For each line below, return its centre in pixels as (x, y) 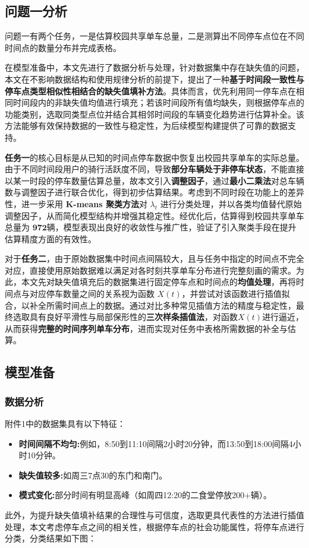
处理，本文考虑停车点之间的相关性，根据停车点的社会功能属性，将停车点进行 (154, 526)
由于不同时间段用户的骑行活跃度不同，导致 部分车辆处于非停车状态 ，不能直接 (154, 169)
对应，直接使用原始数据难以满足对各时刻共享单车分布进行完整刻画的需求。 (150, 270)
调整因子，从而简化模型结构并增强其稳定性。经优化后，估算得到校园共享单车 (154, 215)
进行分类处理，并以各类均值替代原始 (231, 203)
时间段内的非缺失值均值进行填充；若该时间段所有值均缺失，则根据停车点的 (158, 102)
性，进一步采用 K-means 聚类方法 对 (76, 203)
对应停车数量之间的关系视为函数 (92, 294)
